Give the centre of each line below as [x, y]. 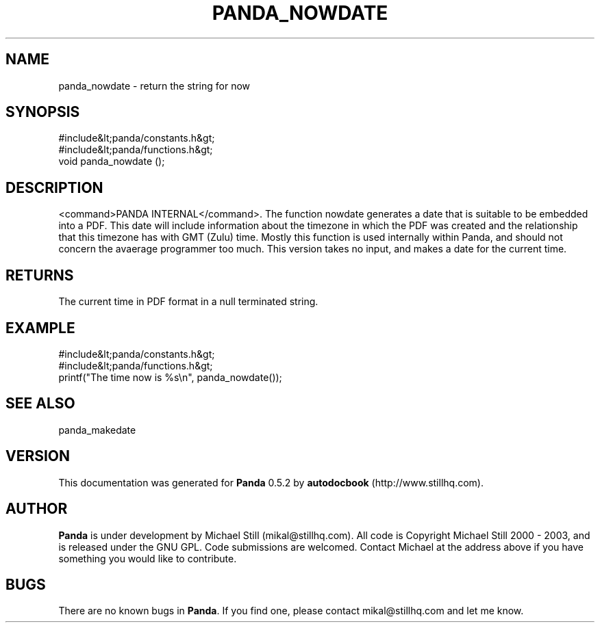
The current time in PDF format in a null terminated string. [188, 302]
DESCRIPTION [54, 187]
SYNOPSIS [43, 112]
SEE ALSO [40, 404]
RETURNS [40, 275]
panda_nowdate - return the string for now [154, 86]
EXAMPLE [40, 328]
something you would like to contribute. [148, 558]
